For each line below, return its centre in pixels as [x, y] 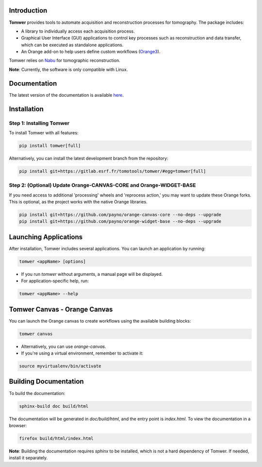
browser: [18, 425]
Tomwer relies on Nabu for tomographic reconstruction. [65, 60]
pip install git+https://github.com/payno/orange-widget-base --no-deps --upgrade [120, 222]
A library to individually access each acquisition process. [78, 31]
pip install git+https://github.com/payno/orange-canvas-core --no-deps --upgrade [120, 215]
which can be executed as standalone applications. [72, 45]
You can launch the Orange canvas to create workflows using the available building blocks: [100, 321]
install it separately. [28, 458]
